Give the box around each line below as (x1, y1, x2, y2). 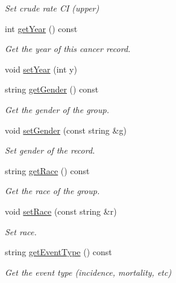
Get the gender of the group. (5, 103, 109, 115)
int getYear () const (5, 22, 78, 34)
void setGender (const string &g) (5, 123, 127, 136)
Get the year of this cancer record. (5, 42, 131, 55)
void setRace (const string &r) (5, 204, 117, 217)
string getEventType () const (5, 246, 112, 258)
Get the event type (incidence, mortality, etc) (5, 265, 172, 278)
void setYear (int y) (5, 62, 77, 75)
